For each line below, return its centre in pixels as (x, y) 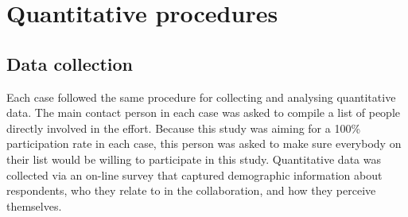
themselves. (34, 205)
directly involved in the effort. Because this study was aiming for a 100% (184, 128)
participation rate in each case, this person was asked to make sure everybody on (204, 143)
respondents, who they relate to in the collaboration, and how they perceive (191, 190)
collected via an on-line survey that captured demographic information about (194, 174)
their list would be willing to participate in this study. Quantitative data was (194, 159)
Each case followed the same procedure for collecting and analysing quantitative (201, 97)
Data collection (70, 63)
